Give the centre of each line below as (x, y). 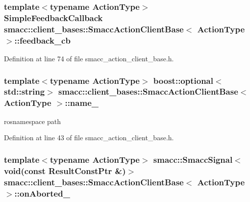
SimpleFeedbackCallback (53, 17)
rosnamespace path (33, 121)
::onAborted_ (42, 193)
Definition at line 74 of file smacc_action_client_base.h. (89, 58)
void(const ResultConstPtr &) (65, 170)
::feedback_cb (42, 40)
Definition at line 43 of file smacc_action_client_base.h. (89, 138)
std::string (25, 91)
